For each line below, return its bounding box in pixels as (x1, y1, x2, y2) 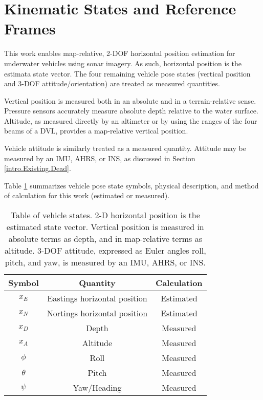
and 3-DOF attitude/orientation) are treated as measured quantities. (4, 78, 220, 89)
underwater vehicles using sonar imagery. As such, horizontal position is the (4, 58, 242, 68)
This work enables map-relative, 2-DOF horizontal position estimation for (4, 48, 235, 59)
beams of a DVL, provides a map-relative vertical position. (4, 125, 188, 136)
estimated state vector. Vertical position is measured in (6, 221, 204, 233)
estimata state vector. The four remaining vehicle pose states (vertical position (4, 68, 251, 79)
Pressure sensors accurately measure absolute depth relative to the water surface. (4, 105, 258, 116)
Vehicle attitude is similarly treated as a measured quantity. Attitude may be (4, 143, 246, 154)
